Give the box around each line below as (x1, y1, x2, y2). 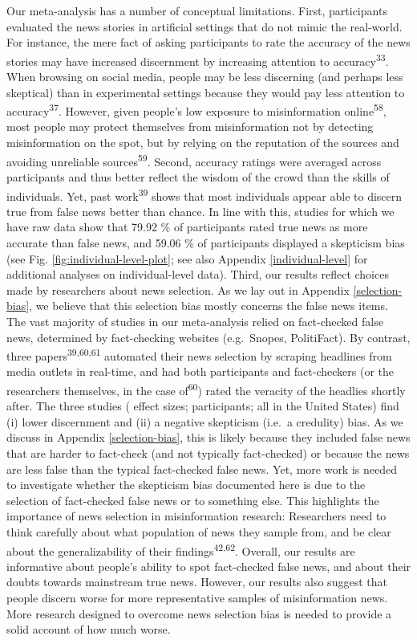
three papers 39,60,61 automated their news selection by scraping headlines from (6, 345, 392, 364)
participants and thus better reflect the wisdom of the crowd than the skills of (6, 168, 390, 185)
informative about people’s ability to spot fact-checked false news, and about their (6, 557, 411, 574)
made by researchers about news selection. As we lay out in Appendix (6, 281, 350, 298)
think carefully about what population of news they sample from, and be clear (6, 523, 391, 540)
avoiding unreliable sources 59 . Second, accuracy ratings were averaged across (6, 150, 382, 169)
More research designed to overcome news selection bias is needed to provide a (6, 605, 392, 622)
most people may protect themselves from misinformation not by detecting (6, 118, 374, 135)
